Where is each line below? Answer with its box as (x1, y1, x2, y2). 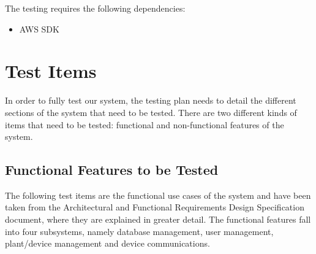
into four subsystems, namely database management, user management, (5, 225, 274, 237)
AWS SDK (19, 22, 59, 35)
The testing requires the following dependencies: (5, 2, 186, 14)
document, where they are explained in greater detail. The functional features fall (5, 213, 311, 226)
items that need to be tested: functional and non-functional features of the (5, 118, 284, 131)
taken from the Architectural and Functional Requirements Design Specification (5, 201, 304, 214)
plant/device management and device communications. (5, 237, 210, 250)
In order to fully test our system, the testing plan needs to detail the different (5, 94, 296, 107)
